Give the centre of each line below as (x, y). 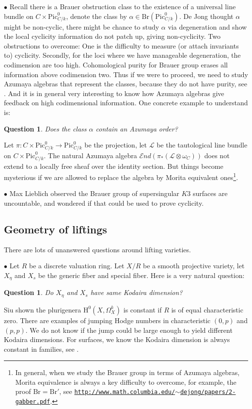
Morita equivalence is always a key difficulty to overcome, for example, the (126, 382)
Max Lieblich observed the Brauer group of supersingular (94, 193)
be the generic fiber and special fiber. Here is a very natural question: (141, 275)
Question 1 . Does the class (45, 128)
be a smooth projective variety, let (194, 266)
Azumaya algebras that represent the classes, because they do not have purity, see (126, 84)
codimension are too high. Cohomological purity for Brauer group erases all (116, 64)
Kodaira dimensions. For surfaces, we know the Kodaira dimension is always (117, 339)
